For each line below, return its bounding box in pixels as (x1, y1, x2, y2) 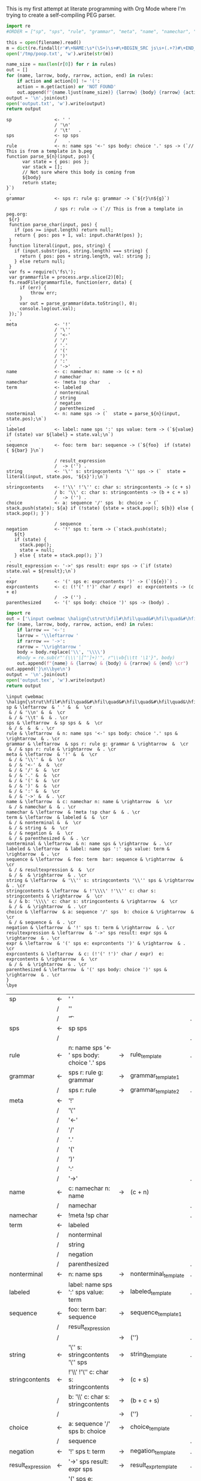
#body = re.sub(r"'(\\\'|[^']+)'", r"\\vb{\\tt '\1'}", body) (17, 655, 175, 661)
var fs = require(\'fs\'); (8, 269, 77, 275)
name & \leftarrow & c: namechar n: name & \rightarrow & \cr (6, 798, 172, 804)
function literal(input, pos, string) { (8, 243, 111, 249)
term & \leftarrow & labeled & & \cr (6, 814, 109, 821)
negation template (130, 1447, 176, 1456)
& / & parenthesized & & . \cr (8, 835, 90, 842)
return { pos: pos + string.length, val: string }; (19, 253, 151, 260)
